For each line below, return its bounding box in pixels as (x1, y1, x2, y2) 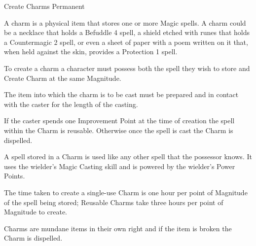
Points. (4, 171, 25, 181)
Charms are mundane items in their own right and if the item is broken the (4, 223, 232, 233)
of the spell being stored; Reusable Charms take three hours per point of (4, 197, 223, 207)
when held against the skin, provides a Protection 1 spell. (4, 46, 178, 57)
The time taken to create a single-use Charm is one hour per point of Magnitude (4, 187, 248, 197)
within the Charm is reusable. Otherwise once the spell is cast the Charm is (4, 125, 233, 135)
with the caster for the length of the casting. (4, 99, 138, 109)
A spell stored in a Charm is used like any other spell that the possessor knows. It (4, 151, 252, 162)
